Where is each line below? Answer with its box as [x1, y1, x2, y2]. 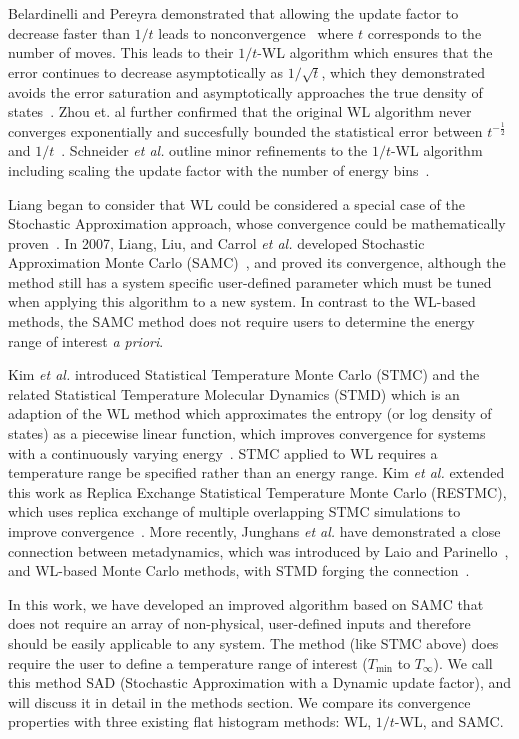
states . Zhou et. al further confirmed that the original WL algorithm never [8, 101, 472, 122]
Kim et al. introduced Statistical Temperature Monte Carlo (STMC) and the [8, 364, 480, 385]
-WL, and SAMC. [394, 711, 504, 732]
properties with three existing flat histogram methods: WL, [8, 711, 372, 732]
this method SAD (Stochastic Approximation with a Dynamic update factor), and [8, 672, 512, 693]
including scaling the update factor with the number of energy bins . [8, 159, 430, 180]
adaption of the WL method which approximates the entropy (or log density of [8, 403, 492, 424]
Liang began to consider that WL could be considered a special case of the [8, 193, 465, 214]
